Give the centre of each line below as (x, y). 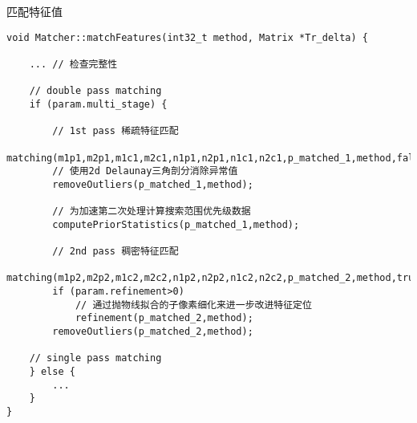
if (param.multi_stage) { (98, 104)
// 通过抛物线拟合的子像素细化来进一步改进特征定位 (193, 305)
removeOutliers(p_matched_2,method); (153, 332)
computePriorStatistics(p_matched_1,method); (176, 224)
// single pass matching (95, 358)
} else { (52, 372)
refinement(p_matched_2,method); (164, 318)
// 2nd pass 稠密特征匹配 (115, 252)
